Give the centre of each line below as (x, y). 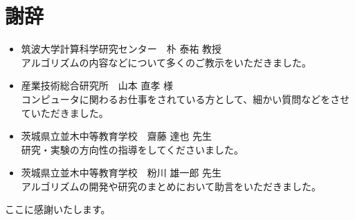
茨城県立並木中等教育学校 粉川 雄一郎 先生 (121, 173)
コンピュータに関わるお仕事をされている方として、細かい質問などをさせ (185, 99)
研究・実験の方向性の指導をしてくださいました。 (132, 149)
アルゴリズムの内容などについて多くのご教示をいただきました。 (166, 62)
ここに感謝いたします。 (58, 209)
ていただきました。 (65, 112)
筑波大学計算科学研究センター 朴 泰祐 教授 (121, 49)
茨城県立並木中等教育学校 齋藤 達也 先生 (117, 136)
